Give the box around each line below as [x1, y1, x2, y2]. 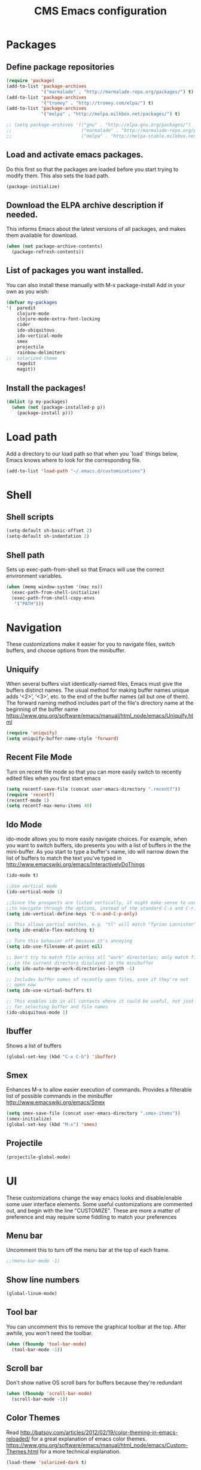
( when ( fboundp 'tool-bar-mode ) [6, 1341, 87, 1347]
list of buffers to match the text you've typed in [6, 854, 122, 861]
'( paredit [6, 305, 36, 311]
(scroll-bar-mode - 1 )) [11, 1396, 68, 1402]
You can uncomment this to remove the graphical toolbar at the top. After [6, 1323, 187, 1330]
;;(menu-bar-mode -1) [6, 1258, 60, 1264]
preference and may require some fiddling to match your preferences [6, 1213, 177, 1221]
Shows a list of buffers [6, 1042, 62, 1049]
